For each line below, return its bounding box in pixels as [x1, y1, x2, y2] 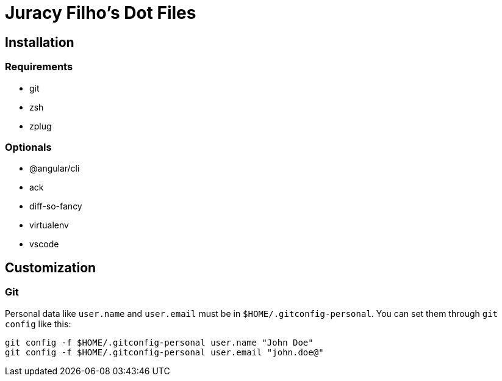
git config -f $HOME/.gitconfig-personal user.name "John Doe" [5, 337, 314, 347]
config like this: [5, 318, 71, 329]
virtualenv [29, 220, 69, 231]
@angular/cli [29, 163, 80, 174]
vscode [29, 239, 59, 250]
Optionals [5, 140, 52, 153]
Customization [5, 259, 96, 275]
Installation [5, 34, 74, 50]
